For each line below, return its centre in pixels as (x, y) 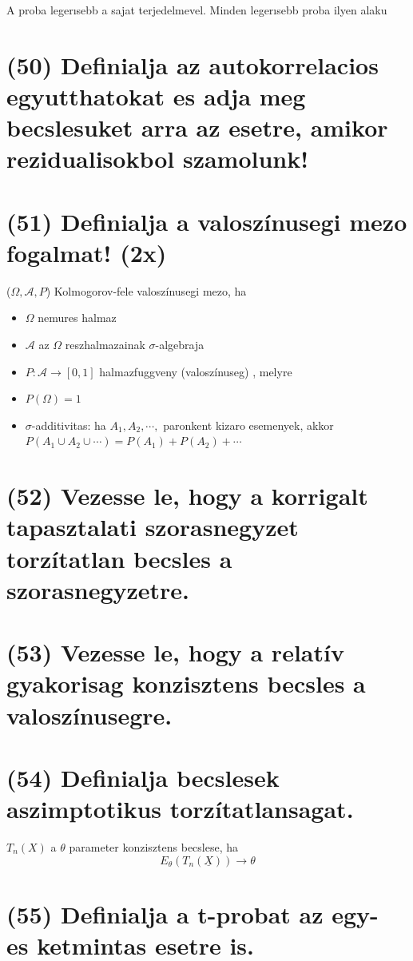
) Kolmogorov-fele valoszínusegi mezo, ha (146, 290)
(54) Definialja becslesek (143, 777)
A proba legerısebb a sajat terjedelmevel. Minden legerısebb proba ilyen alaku (197, 10)
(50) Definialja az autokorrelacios (193, 64)
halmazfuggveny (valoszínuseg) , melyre (196, 371)
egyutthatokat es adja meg (156, 95)
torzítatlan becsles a (119, 558)
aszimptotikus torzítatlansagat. (180, 809)
